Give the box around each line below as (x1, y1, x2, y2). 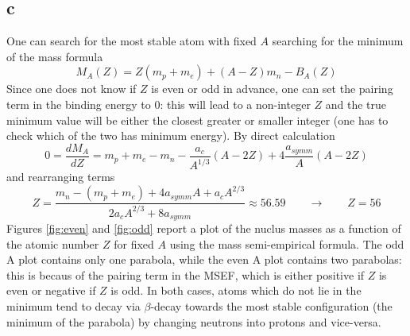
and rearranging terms (6, 168, 115, 185)
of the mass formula (6, 48, 103, 64)
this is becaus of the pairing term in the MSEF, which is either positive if (6, 266, 365, 283)
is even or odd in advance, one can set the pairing (151, 80, 393, 97)
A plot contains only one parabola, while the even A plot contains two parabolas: (6, 251, 402, 268)
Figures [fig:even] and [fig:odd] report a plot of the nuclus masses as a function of (6, 220, 401, 237)
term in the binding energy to (6, 95, 151, 112)
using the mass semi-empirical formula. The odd (169, 235, 404, 252)
